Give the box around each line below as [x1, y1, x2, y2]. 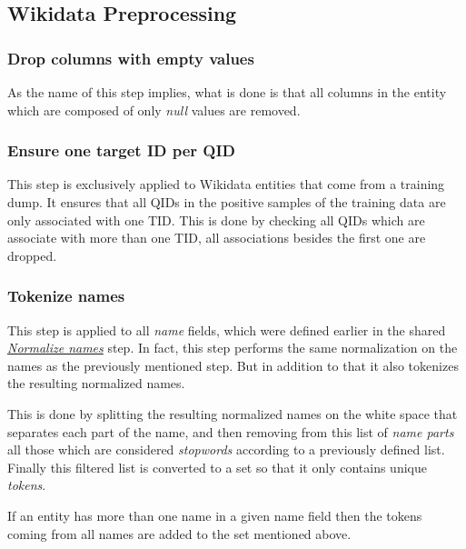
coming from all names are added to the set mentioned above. [7, 524, 352, 543]
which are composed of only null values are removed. [7, 100, 301, 119]
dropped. [7, 245, 57, 265]
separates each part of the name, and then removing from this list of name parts [7, 422, 454, 441]
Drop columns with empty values [7, 46, 254, 69]
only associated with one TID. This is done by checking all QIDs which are [7, 210, 425, 229]
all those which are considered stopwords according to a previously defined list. [7, 440, 445, 459]
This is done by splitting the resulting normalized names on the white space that [7, 404, 458, 423]
